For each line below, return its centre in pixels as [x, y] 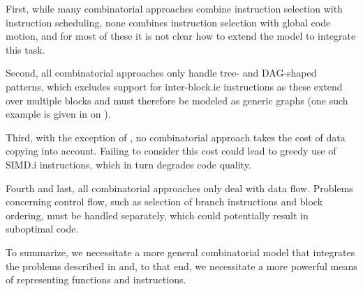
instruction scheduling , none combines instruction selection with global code [168, 22]
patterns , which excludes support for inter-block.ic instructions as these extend [174, 86]
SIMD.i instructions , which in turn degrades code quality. [128, 164]
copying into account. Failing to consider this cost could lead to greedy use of [171, 151]
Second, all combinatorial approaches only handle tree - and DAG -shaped [161, 73]
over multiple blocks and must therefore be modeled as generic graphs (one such [177, 100]
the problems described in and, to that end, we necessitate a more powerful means [181, 266]
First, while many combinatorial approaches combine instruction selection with [174, 8]
